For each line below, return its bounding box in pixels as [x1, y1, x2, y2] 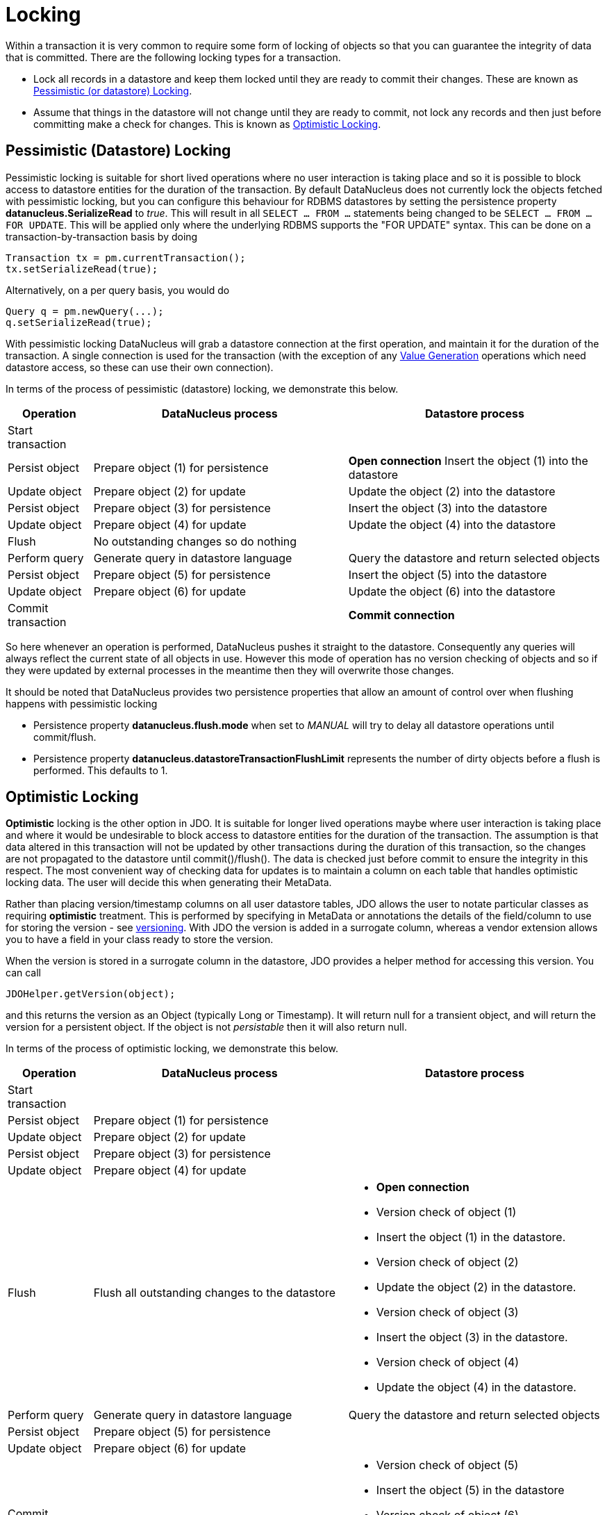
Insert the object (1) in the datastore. [376, 1230, 566, 1245]
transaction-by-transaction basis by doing [6, 230, 198, 243]
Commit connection [348, 607, 455, 622]
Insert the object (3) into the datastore [348, 500, 547, 515]
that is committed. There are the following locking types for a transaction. [6, 51, 341, 63]
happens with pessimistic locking [6, 697, 158, 710]
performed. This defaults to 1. [33, 764, 168, 776]
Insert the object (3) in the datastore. [376, 1330, 568, 1345]
